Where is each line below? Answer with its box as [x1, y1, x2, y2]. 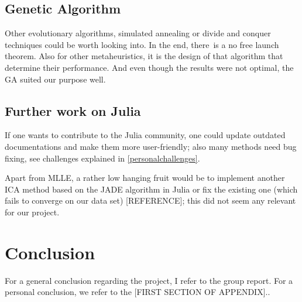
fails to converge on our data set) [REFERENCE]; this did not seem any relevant [5, 194, 296, 207]
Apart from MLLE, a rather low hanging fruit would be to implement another [5, 171, 285, 184]
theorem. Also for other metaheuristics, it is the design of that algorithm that [5, 50, 283, 62]
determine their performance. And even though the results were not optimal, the [5, 61, 294, 73]
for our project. [5, 205, 60, 218]
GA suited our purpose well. [5, 73, 106, 85]
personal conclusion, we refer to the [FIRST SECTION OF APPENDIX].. [5, 286, 270, 298]
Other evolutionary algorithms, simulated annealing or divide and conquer [5, 27, 271, 39]
